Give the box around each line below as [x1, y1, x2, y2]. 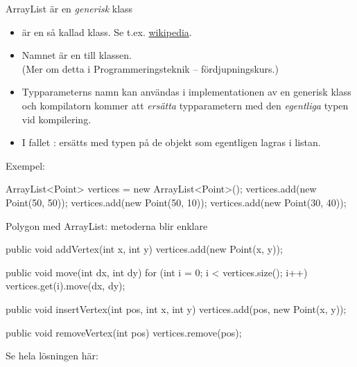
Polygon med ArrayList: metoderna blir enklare [6, 218, 208, 233]
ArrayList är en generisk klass [6, 1, 133, 15]
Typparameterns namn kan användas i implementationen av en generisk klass [21, 84, 351, 99]
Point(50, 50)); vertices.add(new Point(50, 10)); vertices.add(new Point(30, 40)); [6, 195, 347, 209]
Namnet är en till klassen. [21, 48, 132, 62]
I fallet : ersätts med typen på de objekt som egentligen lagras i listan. [21, 135, 321, 150]
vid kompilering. [21, 111, 92, 126]
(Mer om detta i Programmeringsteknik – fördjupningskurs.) [21, 61, 279, 75]
